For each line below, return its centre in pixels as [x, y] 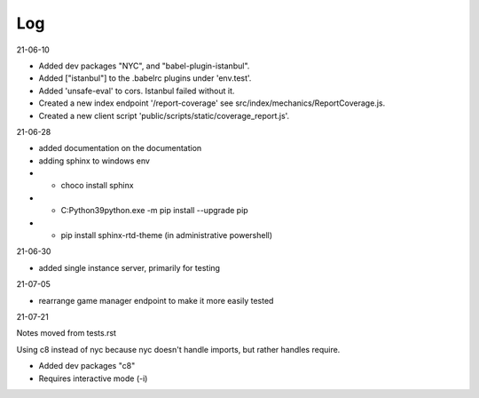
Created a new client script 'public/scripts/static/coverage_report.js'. [164, 115]
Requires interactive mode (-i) [93, 378]
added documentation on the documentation [120, 148]
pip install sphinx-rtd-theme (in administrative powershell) [167, 235]
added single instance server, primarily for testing [130, 267]
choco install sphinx [97, 186]
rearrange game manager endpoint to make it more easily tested [156, 300]
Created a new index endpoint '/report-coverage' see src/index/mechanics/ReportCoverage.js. [212, 103]
